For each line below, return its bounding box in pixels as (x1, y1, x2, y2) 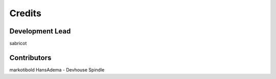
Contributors (9, 53, 52, 62)
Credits (9, 8, 42, 19)
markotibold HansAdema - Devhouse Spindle (9, 66, 105, 73)
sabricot (9, 41, 27, 47)
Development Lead (9, 27, 71, 35)
